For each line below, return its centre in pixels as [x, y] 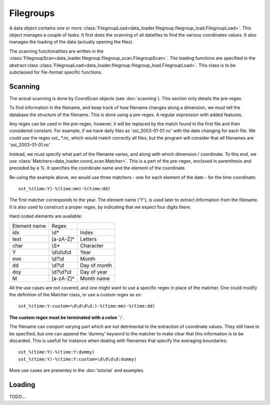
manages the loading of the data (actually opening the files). [71, 42]
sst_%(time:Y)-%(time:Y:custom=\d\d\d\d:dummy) [77, 359]
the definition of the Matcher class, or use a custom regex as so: [75, 295]
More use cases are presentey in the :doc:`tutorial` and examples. [77, 370]
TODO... [17, 397]
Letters [88, 239]
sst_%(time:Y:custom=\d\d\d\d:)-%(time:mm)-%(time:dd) [87, 306]
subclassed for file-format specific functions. [56, 72]
